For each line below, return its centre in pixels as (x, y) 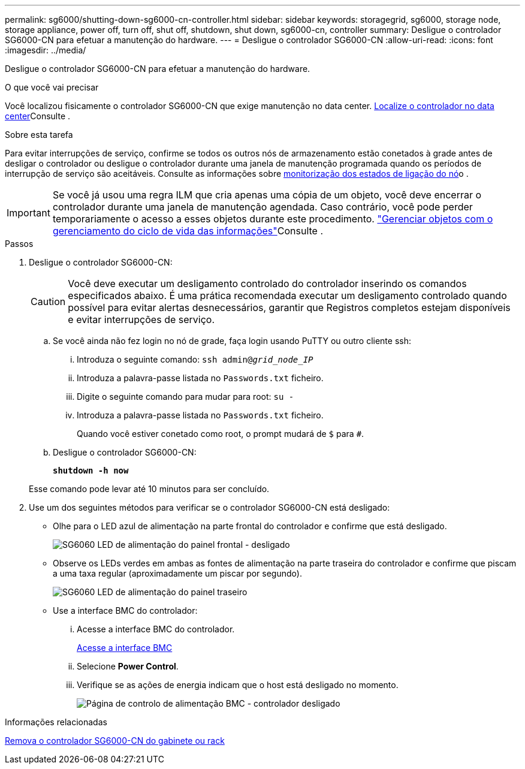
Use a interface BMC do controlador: (125, 610)
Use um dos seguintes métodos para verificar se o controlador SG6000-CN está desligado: (209, 507)
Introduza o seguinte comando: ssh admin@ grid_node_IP (195, 359)
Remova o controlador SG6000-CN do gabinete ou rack (115, 741)
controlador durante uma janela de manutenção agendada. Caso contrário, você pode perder (262, 207)
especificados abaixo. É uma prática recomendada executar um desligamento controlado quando (287, 295)
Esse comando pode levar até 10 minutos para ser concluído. (149, 489)
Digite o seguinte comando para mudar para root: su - (185, 396)
